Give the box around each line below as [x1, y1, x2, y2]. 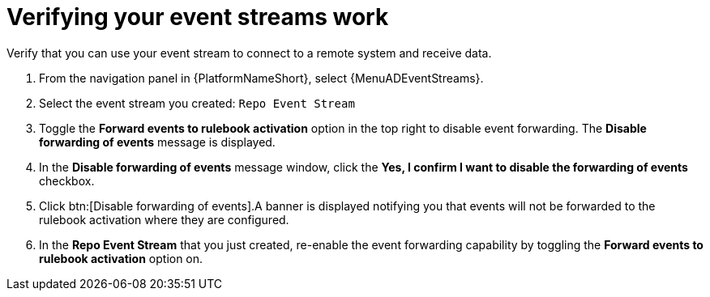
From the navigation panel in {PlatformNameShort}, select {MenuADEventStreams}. [39, 70, 484, 85]
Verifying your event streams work [6, 3, 389, 31]
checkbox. [39, 173, 95, 188]
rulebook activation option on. [39, 251, 203, 265]
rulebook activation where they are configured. [39, 212, 289, 227]
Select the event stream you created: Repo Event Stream [39, 95, 355, 110]
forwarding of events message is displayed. [39, 134, 276, 149]
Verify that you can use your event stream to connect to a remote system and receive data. [6, 45, 492, 60]
